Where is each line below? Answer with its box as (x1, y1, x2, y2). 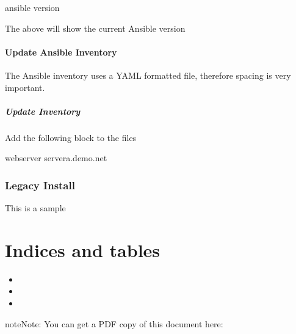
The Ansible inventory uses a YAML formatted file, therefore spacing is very (5, 68, 291, 81)
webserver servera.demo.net (5, 151, 107, 164)
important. (5, 81, 45, 93)
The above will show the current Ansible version (5, 21, 186, 34)
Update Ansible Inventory (5, 45, 117, 58)
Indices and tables (5, 237, 161, 262)
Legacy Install (5, 177, 75, 192)
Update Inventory (5, 104, 81, 117)
